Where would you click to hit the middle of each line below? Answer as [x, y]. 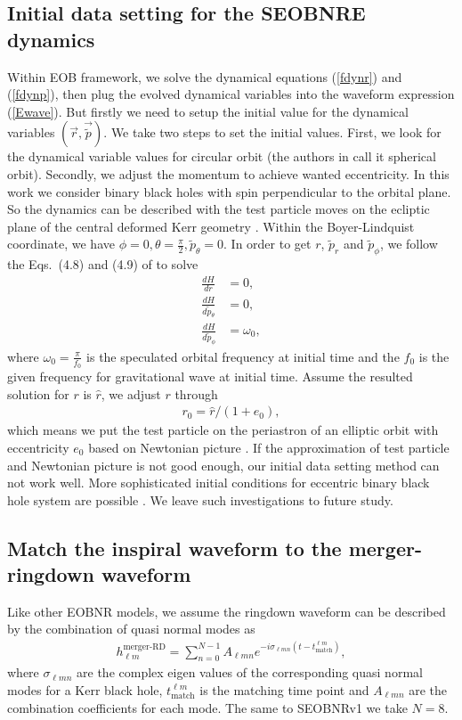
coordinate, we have [61, 244]
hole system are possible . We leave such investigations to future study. [200, 499]
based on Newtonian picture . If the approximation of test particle [269, 447]
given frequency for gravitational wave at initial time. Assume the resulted [210, 376]
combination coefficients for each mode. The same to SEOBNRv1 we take [207, 707]
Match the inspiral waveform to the [174, 548]
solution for [38, 393]
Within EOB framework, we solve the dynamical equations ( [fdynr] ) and [205, 76]
